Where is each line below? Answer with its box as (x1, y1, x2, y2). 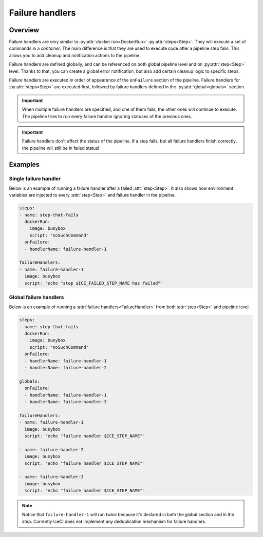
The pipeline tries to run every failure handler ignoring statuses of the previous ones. (22, 113, 192, 119)
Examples (9, 160, 40, 168)
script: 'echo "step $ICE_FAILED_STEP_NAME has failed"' (24, 280, 163, 286)
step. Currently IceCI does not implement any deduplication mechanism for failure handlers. (22, 518, 207, 524)
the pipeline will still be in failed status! (22, 145, 100, 151)
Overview (9, 26, 39, 34)
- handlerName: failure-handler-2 (24, 365, 107, 371)
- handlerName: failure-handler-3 (24, 399, 107, 404)
